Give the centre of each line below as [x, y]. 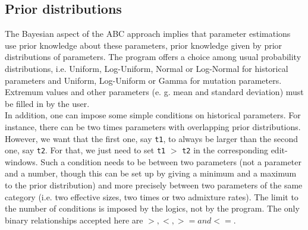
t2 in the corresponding [225, 150]
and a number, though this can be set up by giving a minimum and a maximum [151, 173]
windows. [21, 161]
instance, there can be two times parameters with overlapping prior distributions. [153, 126]
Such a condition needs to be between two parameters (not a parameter [171, 161]
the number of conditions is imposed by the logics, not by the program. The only [152, 208]
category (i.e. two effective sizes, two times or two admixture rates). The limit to [152, 196]
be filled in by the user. [47, 103]
